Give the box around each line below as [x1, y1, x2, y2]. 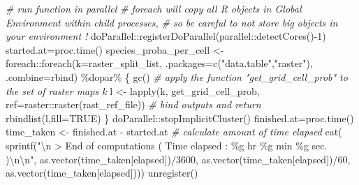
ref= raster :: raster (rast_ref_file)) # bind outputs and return [6, 97, 261, 112]
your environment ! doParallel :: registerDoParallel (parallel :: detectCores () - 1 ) [6, 29, 326, 43]
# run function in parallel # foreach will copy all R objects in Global [6, 1, 302, 15]
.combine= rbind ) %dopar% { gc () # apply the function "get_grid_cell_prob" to [6, 69, 348, 84]
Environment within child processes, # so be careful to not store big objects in [6, 15, 338, 29]
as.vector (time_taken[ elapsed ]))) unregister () [6, 165, 198, 180]
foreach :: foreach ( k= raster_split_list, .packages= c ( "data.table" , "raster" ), [6, 56, 313, 71]
